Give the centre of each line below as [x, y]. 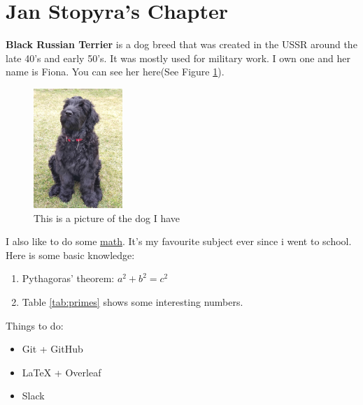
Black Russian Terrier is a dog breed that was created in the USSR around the [181, 44]
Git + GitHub [52, 349]
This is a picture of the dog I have [107, 218]
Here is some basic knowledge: [70, 255]
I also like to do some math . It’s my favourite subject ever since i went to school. [179, 241]
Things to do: [35, 325]
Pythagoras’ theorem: [68, 278]
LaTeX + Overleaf [62, 372]
